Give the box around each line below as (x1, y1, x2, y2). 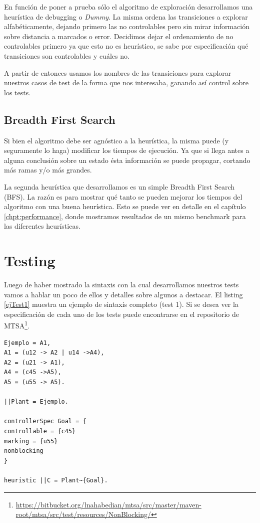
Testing (4, 250, 55, 271)
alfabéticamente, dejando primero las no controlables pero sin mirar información (4, 21, 249, 32)
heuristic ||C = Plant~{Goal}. (4, 476, 108, 484)
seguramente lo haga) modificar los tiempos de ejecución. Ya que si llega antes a (4, 145, 249, 155)
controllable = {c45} (4, 427, 76, 435)
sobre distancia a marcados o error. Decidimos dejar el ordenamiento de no (4, 31, 233, 41)
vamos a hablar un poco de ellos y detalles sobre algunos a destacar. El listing (4, 289, 243, 299)
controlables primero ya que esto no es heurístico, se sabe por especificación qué (4, 41, 248, 51)
